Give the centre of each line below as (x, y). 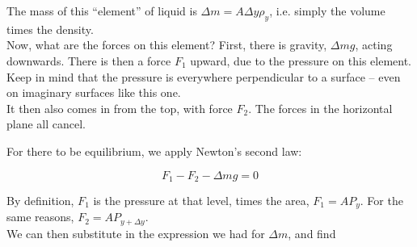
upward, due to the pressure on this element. (301, 60)
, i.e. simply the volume (327, 10)
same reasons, (40, 217)
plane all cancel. (46, 124)
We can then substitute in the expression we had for (136, 233)
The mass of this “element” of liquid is (102, 10)
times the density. (50, 29)
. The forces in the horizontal (320, 108)
